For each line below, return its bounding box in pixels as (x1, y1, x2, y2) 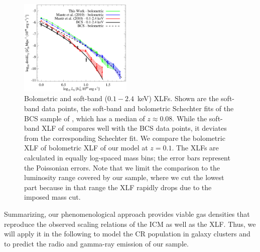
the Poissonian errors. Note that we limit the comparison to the (24, 162, 220, 173)
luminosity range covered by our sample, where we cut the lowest (24, 172, 224, 183)
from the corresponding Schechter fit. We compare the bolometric (24, 132, 225, 143)
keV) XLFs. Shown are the (137, 93, 219, 104)
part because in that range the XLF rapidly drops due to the (24, 182, 212, 192)
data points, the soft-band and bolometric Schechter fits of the (42, 103, 234, 114)
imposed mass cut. (24, 192, 81, 202)
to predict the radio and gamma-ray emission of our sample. (4, 238, 189, 248)
